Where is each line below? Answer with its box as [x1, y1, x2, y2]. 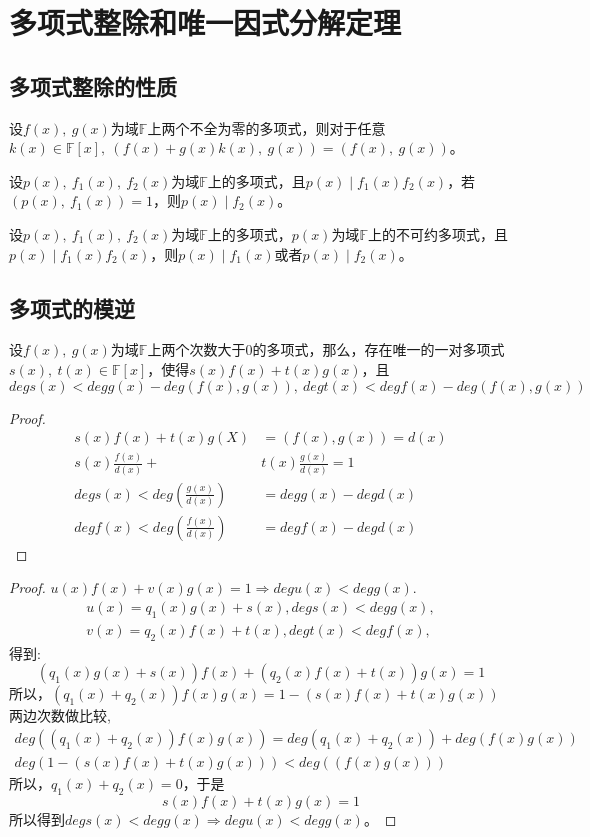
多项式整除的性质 [9, 70, 177, 101]
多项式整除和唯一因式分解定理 [9, 2, 402, 43]
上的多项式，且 [207, 170, 306, 191]
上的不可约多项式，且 [367, 223, 508, 244]
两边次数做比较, [9, 705, 111, 726]
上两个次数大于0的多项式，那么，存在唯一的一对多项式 [147, 339, 505, 360]
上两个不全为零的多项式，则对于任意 [147, 117, 386, 138]
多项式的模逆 [9, 292, 135, 323]
